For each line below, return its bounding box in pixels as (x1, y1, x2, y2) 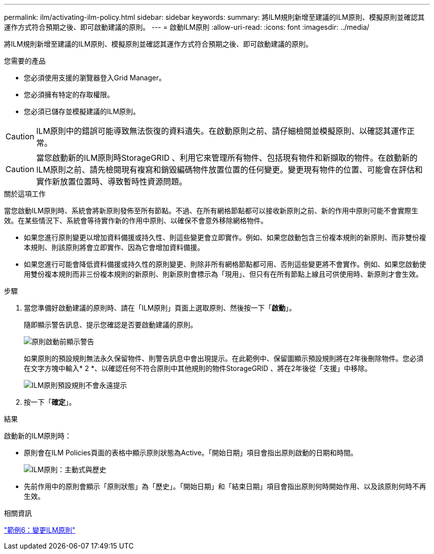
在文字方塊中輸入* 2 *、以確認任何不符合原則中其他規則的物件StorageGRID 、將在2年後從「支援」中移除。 (24, 364, 372, 372)
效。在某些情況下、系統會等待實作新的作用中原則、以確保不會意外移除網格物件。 (4, 216, 268, 225)
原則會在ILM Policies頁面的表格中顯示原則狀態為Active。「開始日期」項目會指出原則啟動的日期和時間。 (24, 448, 358, 457)
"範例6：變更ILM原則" (4, 526, 76, 534)
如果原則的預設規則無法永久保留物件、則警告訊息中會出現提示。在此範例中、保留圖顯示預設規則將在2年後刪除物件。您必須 (24, 354, 424, 363)
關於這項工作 (4, 189, 46, 198)
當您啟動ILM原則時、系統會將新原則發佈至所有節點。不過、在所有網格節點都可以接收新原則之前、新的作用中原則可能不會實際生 (4, 206, 419, 215)
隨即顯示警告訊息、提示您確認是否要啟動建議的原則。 (24, 320, 197, 329)
